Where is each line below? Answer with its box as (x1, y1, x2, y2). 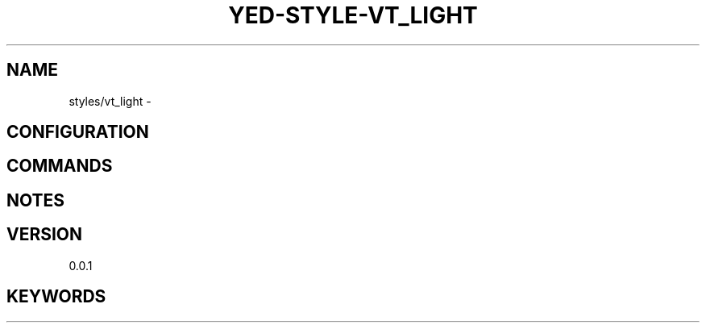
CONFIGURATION (6, 122, 149, 143)
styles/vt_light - (69, 94, 152, 108)
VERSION (6, 224, 83, 245)
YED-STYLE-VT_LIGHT (228, 2, 478, 29)
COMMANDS (6, 156, 113, 177)
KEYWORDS (6, 286, 106, 307)
